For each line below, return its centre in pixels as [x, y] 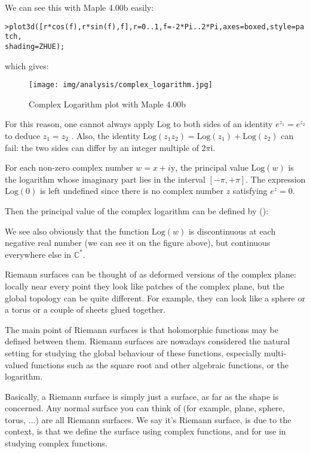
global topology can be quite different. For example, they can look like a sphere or [155, 298]
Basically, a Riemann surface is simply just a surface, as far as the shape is [142, 396]
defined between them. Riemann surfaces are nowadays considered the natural [148, 341]
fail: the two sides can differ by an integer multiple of [102, 147]
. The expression [276, 179]
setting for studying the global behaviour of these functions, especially [133, 352]
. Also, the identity [106, 135]
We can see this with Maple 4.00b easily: [79, 7]
